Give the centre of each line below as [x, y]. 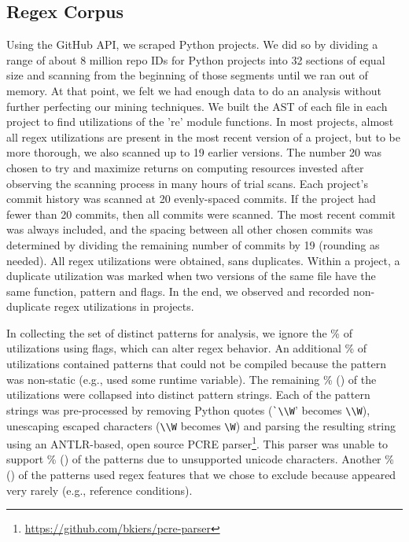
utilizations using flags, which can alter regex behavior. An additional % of [187, 348]
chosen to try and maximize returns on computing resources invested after [185, 167]
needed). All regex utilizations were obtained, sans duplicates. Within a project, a [203, 260]
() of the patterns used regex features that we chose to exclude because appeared [201, 475]
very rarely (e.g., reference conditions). [99, 490]
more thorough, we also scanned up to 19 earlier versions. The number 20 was [194, 152]
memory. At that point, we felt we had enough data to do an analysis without [194, 90]
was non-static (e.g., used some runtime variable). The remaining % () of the [192, 379]
